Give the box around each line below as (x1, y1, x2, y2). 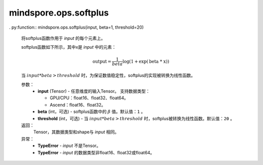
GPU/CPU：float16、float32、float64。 (50, 95, 129, 101)
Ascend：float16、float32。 (50, 102, 106, 108)
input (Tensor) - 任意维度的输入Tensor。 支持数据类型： (38, 88, 150, 94)
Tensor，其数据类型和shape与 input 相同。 (33, 129, 119, 135)
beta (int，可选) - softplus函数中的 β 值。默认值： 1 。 (38, 109, 146, 114)
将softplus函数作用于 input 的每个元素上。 (21, 35, 106, 41)
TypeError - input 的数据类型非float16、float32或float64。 (38, 149, 155, 155)
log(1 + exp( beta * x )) (122, 58, 169, 64)
